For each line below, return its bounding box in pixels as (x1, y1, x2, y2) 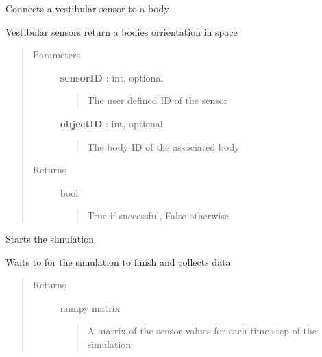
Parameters (32, 47, 80, 62)
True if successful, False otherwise (87, 208, 229, 223)
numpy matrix (60, 300, 120, 315)
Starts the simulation (5, 231, 94, 245)
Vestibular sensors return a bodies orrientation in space (5, 24, 238, 38)
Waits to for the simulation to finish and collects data (5, 254, 231, 269)
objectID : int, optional (60, 116, 163, 130)
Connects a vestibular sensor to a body (5, 1, 169, 15)
